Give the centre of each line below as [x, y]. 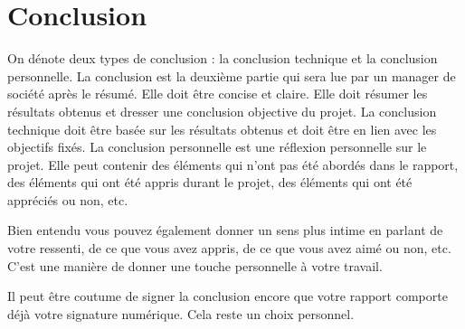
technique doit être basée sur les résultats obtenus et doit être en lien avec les [222, 129]
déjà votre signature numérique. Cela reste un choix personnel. [181, 313]
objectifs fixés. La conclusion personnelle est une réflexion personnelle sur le [217, 147]
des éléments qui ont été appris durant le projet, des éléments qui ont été [210, 182]
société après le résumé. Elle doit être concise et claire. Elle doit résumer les [218, 94]
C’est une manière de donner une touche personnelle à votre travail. [195, 265]
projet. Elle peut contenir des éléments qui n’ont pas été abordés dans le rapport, [233, 164]
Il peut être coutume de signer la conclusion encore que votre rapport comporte [228, 296]
